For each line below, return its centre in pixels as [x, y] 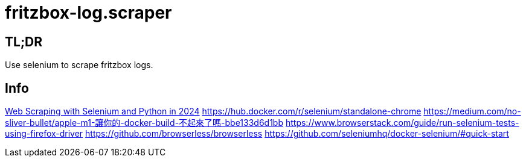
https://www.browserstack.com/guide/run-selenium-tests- [402, 123]
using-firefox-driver [44, 134]
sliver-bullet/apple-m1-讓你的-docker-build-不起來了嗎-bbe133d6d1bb [144, 123]
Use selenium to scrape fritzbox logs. [79, 65]
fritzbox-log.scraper [88, 13]
